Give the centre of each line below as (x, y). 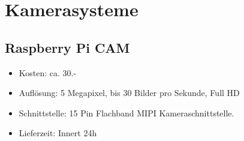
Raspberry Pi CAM (67, 47)
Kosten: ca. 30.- (48, 72)
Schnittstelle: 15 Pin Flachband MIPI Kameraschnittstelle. (126, 112)
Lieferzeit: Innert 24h (58, 133)
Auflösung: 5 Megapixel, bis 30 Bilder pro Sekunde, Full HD (129, 93)
